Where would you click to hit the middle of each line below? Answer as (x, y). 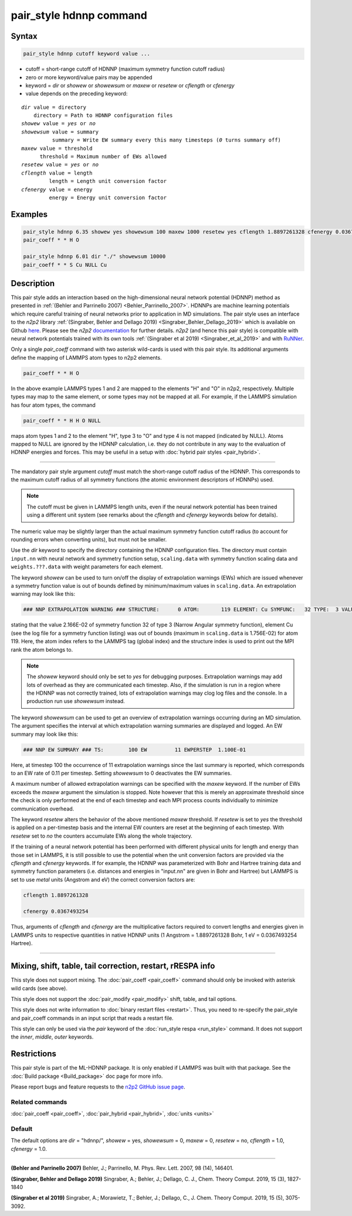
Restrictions (34, 1054)
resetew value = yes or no (60, 165)
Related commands (39, 1102)
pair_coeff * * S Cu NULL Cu (65, 265)
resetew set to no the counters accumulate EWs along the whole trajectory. (102, 836)
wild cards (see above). (39, 988)
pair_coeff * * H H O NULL (62, 421)
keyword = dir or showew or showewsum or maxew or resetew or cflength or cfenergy (130, 85)
